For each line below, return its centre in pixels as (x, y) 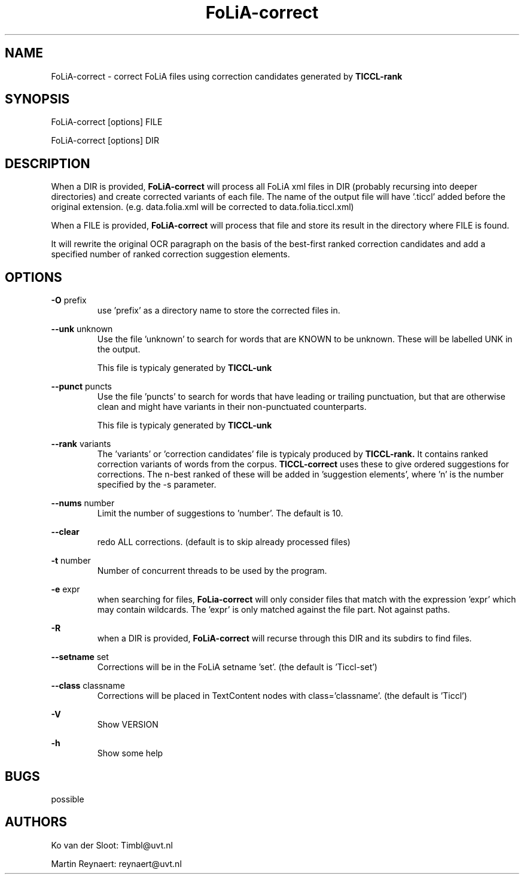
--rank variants (81, 444)
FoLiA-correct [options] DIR (105, 141)
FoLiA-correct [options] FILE (107, 122)
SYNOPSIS (37, 99)
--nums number (83, 503)
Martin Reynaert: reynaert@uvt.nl (116, 863)
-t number (71, 561)
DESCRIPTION (48, 163)
